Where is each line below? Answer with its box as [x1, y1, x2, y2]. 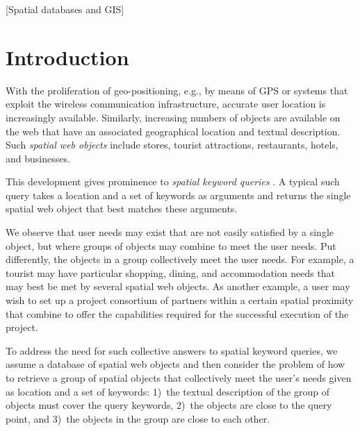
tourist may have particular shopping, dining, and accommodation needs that [6, 265, 336, 280]
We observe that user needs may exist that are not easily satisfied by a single [6, 225, 334, 239]
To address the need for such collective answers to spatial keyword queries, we [6, 343, 338, 357]
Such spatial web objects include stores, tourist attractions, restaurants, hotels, [6, 137, 338, 152]
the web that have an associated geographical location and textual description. [6, 124, 341, 138]
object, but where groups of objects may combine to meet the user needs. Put [6, 238, 336, 253]
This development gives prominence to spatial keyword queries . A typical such [6, 174, 340, 189]
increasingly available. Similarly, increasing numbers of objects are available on [6, 110, 341, 124]
